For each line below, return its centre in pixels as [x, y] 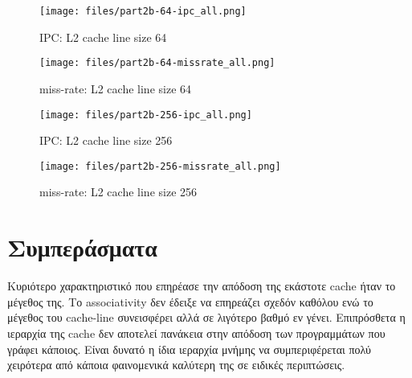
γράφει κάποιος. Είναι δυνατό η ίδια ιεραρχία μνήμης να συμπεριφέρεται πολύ [189, 349]
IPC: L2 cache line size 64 [103, 37]
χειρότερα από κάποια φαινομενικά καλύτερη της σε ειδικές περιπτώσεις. [176, 365]
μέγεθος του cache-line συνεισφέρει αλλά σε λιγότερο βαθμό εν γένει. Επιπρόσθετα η [206, 317]
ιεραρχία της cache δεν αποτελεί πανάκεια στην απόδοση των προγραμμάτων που [196, 333]
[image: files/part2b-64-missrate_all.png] [157, 63]
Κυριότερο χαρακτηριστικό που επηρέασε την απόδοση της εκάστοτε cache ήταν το [202, 286]
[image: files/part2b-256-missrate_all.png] [160, 166]
